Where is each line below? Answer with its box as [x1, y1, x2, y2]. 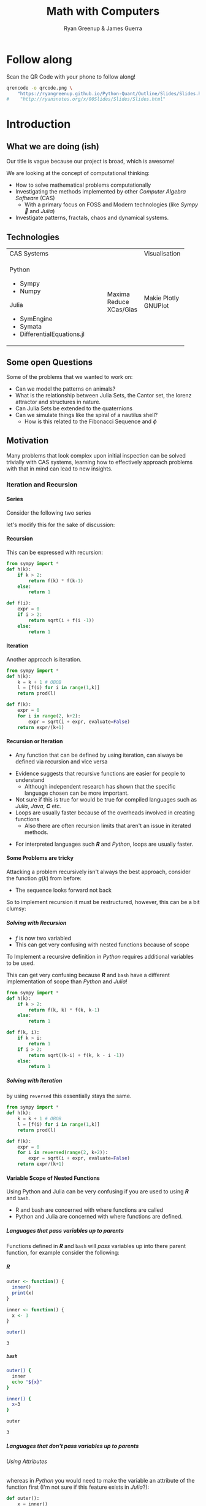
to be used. [6, 959, 35, 967]
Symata [20, 322, 42, 331]
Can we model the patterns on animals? [15, 385, 116, 392]
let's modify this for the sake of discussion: [6, 521, 115, 528]
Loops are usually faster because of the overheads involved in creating [15, 809, 195, 816]
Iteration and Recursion [6, 480, 78, 489]
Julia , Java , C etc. [15, 802, 61, 810]
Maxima [107, 290, 130, 298]
